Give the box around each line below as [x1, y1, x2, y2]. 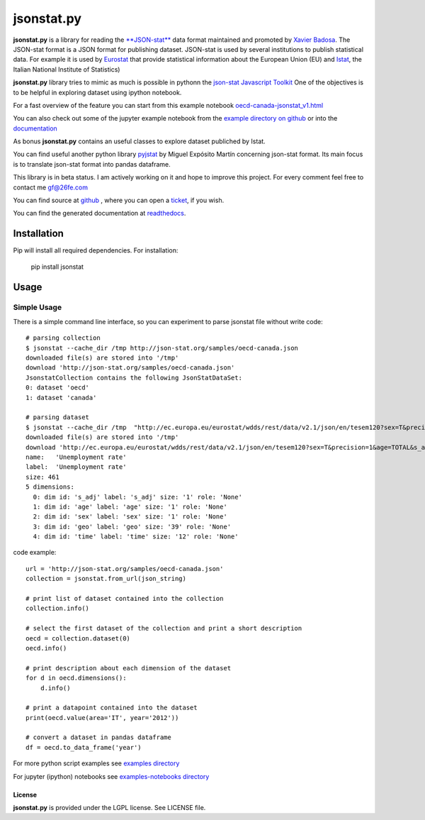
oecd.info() [25, 644, 67, 652]
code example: [13, 548, 57, 557]
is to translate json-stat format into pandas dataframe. [13, 160, 171, 168]
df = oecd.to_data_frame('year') [25, 743, 142, 751]
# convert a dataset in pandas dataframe [25, 733, 171, 741]
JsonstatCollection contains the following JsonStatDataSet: [25, 373, 242, 382]
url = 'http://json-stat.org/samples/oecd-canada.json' [25, 565, 224, 572]
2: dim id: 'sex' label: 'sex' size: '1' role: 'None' [33, 513, 228, 521]
